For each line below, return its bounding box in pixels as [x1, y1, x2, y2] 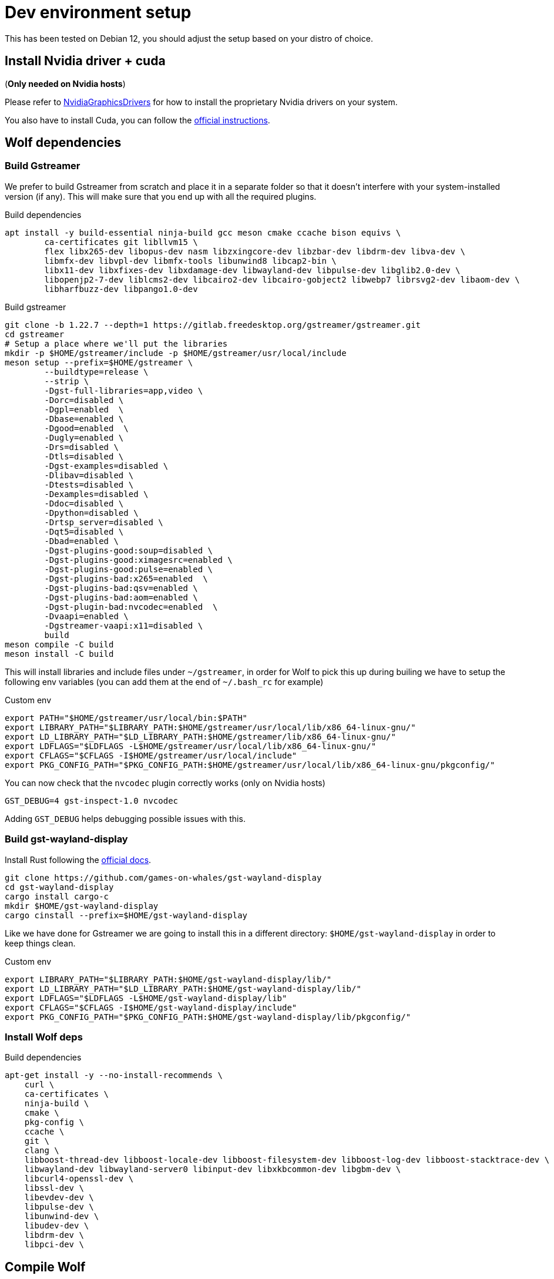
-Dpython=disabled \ [44, 508, 139, 518]
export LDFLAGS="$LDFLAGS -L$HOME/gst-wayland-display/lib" [5, 993, 287, 1003]
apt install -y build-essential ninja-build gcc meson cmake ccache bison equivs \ [5, 227, 401, 237]
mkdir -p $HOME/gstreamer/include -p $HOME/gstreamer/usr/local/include [5, 348, 347, 358]
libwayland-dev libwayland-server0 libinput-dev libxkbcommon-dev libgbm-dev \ [24, 1164, 401, 1174]
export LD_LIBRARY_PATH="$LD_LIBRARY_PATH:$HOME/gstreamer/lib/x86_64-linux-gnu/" [5, 731, 396, 741]
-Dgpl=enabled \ [44, 404, 124, 414]
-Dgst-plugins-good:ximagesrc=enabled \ [44, 555, 233, 565]
